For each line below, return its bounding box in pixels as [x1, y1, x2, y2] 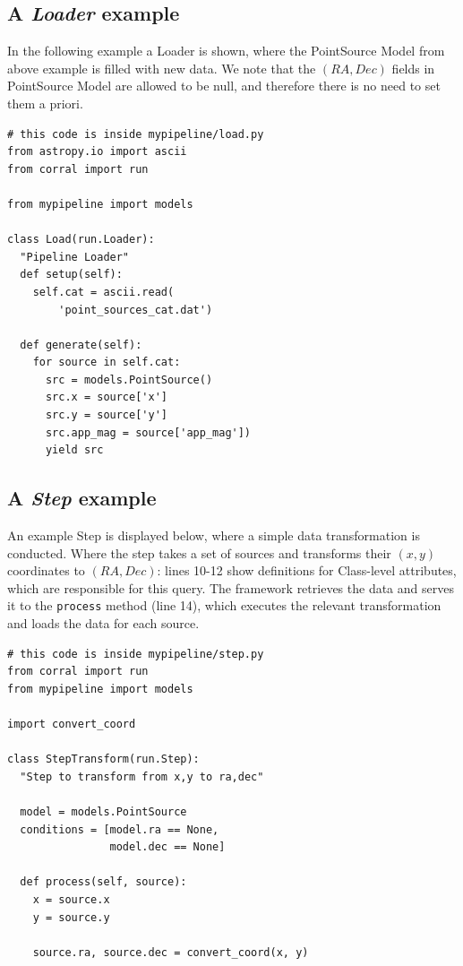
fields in [391, 58, 435, 77]
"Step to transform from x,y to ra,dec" [20, 770, 264, 783]
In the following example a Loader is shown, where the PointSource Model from [7, 41, 445, 60]
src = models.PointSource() [45, 373, 213, 386]
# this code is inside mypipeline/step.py [7, 647, 264, 660]
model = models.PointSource [20, 806, 187, 819]
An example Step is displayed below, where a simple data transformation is [7, 526, 420, 545]
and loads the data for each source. [7, 614, 200, 633]
